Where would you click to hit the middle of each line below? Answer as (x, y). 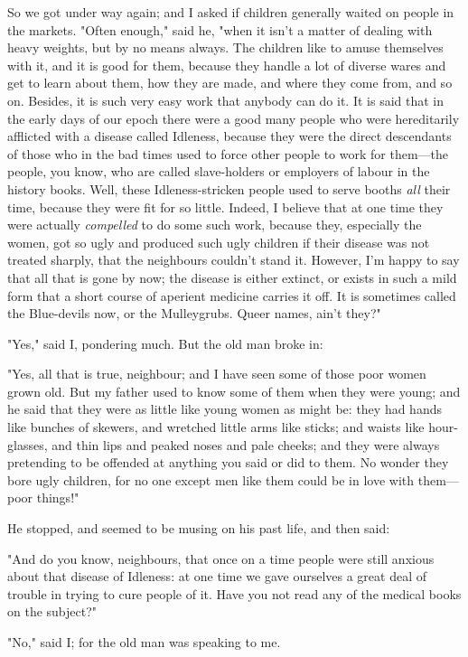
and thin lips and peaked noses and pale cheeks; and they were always (246, 444)
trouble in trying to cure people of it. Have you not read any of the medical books (234, 593)
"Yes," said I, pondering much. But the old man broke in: (165, 343)
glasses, (28, 444)
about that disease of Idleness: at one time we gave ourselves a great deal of (217, 576)
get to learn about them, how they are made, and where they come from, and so (230, 83)
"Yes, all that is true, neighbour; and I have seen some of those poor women (217, 374)
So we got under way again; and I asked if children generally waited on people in (231, 12)
